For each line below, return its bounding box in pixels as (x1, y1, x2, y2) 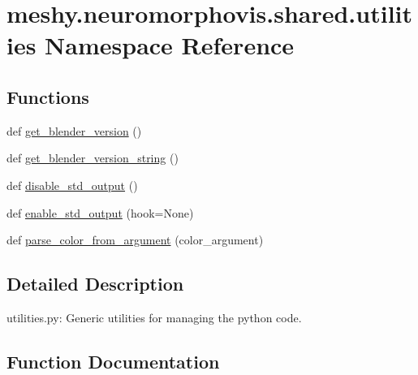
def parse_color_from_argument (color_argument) (6, 231, 264, 248)
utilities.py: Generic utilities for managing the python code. (6, 308, 302, 325)
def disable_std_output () (6, 176, 138, 193)
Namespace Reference (45, 28, 295, 62)
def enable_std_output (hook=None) (6, 204, 194, 221)
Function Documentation (6, 348, 220, 373)
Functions (6, 84, 89, 109)
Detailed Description (6, 271, 184, 296)
